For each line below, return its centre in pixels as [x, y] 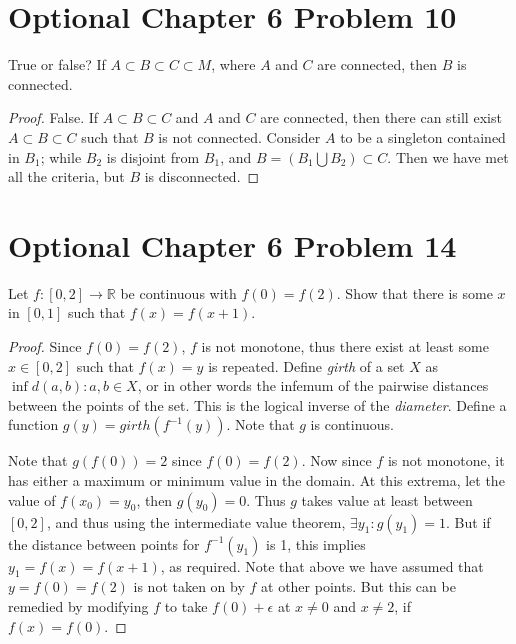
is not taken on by [189, 586]
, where [233, 64]
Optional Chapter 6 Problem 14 [232, 244]
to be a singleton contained [423, 136]
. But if [468, 521]
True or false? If [57, 64]
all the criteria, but [66, 176]
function [33, 424]
